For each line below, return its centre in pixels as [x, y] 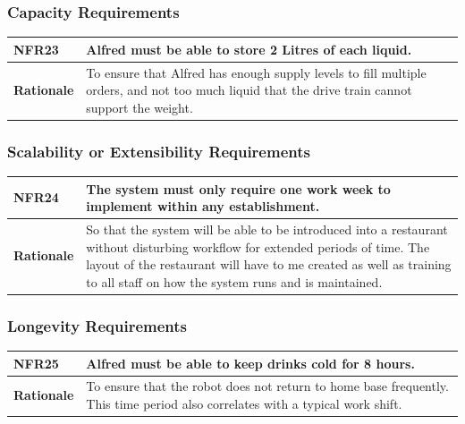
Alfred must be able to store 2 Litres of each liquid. [249, 49]
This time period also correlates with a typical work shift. [244, 404]
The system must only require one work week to [238, 188]
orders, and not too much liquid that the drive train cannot [249, 90]
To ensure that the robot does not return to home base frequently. [267, 386]
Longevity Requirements [97, 325]
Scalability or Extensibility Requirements [159, 151]
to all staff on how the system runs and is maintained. [234, 281]
